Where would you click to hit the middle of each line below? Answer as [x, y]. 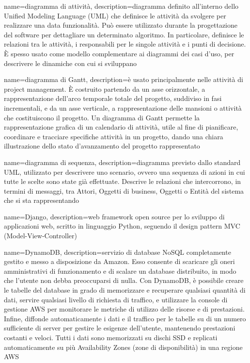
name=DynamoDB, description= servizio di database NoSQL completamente [117, 252]
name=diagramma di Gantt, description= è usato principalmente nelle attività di [124, 79]
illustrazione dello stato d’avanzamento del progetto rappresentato [102, 146]
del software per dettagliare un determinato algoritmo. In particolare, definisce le [124, 34]
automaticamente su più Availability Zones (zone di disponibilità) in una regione [123, 347]
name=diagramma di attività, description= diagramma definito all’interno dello [121, 6]
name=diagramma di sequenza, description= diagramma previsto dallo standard [122, 162]
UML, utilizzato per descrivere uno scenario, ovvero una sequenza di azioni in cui [125, 172]
